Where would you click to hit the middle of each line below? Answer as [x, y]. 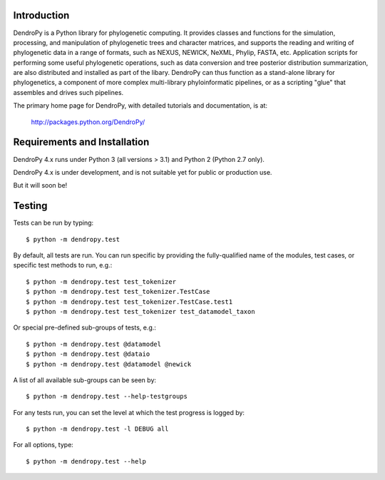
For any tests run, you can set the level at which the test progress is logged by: [129, 412]
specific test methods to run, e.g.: [63, 265]
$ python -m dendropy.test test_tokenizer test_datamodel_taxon [141, 311]
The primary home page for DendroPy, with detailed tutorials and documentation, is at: [140, 106]
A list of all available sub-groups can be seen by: [85, 380]
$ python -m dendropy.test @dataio [88, 354]
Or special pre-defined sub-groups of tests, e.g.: [85, 327]
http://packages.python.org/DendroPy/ [88, 122]
